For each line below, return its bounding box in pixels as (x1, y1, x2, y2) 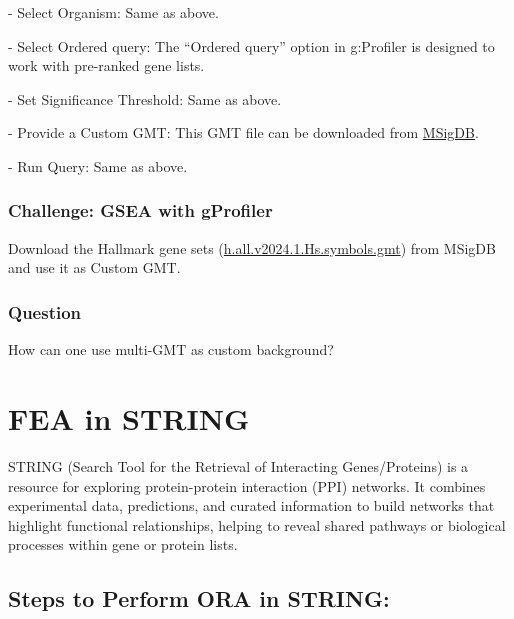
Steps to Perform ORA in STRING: (8, 583, 390, 614)
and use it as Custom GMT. (8, 257, 181, 278)
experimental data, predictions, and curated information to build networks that (8, 495, 495, 516)
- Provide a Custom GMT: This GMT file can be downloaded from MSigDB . (8, 122, 479, 143)
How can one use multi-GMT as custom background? (8, 339, 334, 360)
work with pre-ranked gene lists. (8, 55, 205, 76)
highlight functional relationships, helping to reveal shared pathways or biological (8, 514, 506, 535)
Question (8, 299, 82, 324)
